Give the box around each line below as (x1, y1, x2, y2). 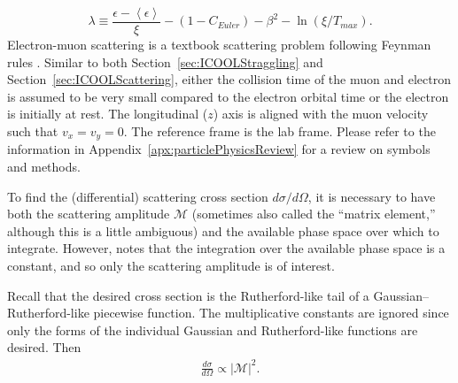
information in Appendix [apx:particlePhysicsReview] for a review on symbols (7, 140, 431, 158)
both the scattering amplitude (7, 204, 170, 223)
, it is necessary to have (307, 187, 436, 205)
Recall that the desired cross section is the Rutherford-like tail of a (7, 286, 369, 304)
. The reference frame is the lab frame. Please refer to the (123, 122, 436, 141)
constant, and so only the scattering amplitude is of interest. (7, 257, 335, 275)
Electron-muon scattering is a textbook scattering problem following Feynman (7, 35, 431, 54)
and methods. (7, 157, 81, 176)
